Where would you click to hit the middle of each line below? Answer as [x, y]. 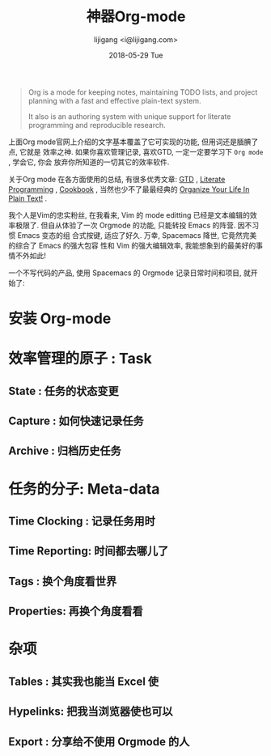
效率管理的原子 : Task [80, 359]
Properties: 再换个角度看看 [76, 612]
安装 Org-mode [60, 319]
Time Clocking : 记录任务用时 [82, 522]
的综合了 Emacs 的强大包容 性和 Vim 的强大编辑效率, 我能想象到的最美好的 [132, 245]
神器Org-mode [136, 17]
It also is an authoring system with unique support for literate [129, 116]
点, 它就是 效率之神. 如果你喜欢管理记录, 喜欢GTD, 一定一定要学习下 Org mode [136, 151]
